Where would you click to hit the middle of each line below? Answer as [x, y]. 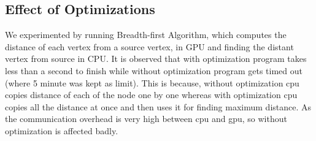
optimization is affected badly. [62, 130]
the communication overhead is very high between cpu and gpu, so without [146, 119]
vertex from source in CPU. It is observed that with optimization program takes [156, 59]
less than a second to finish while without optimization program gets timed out [154, 70]
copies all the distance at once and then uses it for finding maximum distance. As [158, 106]
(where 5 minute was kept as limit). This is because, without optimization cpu [152, 82]
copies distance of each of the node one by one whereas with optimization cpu [151, 95]
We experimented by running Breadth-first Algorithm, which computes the [146, 35]
